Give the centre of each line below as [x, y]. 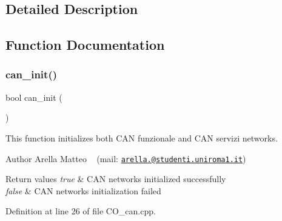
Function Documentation [85, 45]
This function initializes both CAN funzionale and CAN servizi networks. [142, 138]
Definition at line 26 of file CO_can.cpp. [81, 211]
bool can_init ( [34, 97]
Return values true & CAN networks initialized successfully [116, 179]
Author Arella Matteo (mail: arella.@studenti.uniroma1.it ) [126, 158]
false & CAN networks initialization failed [83, 190]
